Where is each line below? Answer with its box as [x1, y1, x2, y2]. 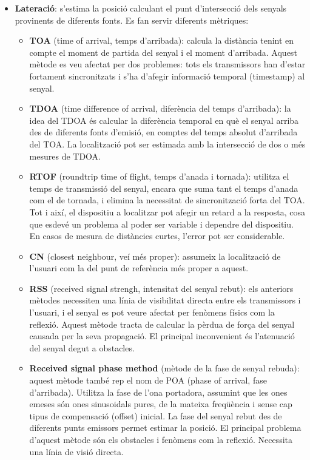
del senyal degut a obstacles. [29, 341, 135, 354]
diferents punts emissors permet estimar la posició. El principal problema [29, 421, 302, 434]
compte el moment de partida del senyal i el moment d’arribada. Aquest [29, 46, 297, 58]
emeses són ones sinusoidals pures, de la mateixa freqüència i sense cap [29, 397, 292, 410]
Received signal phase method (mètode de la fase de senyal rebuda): [29, 362, 300, 374]
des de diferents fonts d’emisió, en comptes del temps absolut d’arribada [29, 126, 298, 138]
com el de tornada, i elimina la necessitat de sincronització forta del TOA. [29, 194, 305, 206]
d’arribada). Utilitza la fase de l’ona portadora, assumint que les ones [29, 385, 288, 398]
